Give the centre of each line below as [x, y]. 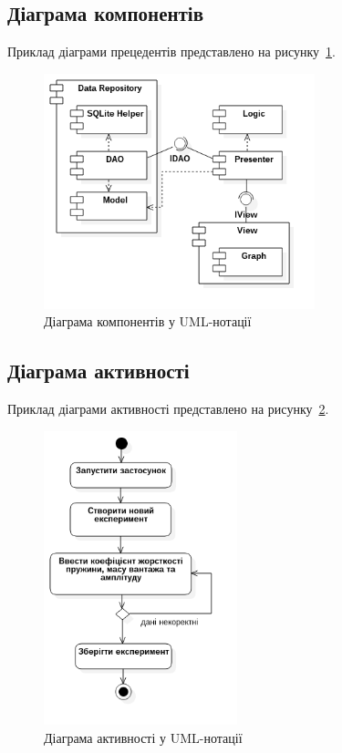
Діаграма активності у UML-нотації [143, 737]
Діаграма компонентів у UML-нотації [148, 321]
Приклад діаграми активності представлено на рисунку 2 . [168, 408]
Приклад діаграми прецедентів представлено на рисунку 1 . [171, 52]
